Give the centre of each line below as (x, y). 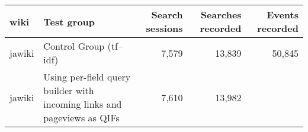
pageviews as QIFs (81, 117)
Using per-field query (87, 77)
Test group (69, 21)
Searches (221, 15)
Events (283, 15)
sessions (164, 28)
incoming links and (83, 104)
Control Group (74, 46)
